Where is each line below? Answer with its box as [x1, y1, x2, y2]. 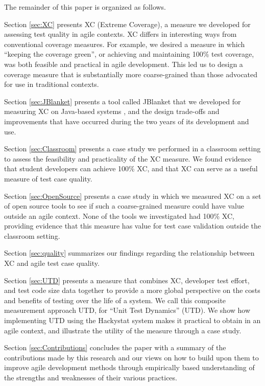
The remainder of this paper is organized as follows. [4, 2, 166, 12]
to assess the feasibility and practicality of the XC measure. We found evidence [4, 153, 252, 164]
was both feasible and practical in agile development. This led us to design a [4, 58, 243, 69]
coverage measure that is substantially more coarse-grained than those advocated [4, 69, 258, 79]
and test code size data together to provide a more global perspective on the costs [4, 285, 260, 296]
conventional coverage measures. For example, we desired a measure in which [4, 38, 245, 49]
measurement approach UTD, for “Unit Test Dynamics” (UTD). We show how [4, 305, 251, 315]
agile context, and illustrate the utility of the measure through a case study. [4, 325, 242, 335]
